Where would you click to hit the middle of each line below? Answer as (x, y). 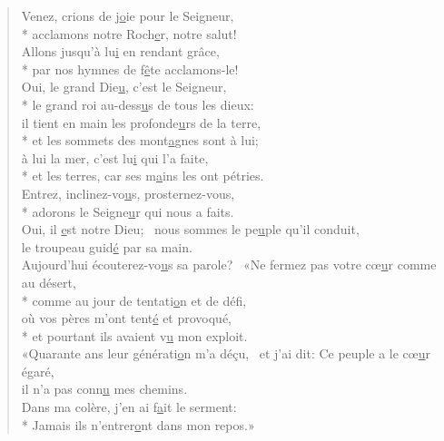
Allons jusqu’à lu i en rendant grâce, (120, 51)
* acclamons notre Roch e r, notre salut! (129, 33)
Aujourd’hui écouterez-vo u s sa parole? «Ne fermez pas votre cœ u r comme (229, 265)
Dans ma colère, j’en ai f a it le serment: (129, 407)
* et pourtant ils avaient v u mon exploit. (134, 335)
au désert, (49, 282)
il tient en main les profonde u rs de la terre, (141, 122)
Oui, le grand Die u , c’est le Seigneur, (124, 87)
